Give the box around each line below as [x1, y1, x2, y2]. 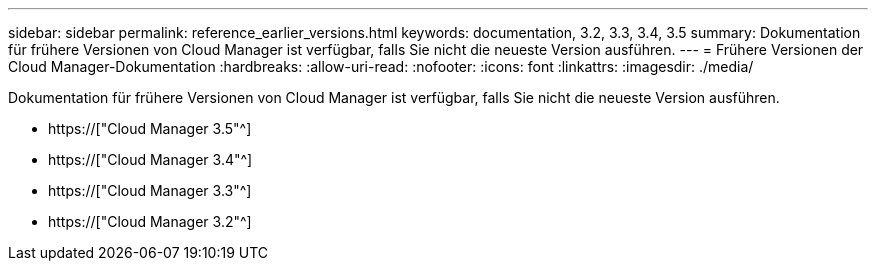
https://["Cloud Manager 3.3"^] [48, 182, 252, 199]
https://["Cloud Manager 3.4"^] [48, 151, 253, 168]
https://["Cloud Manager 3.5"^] [48, 120, 252, 137]
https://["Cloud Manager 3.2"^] [48, 213, 252, 230]
